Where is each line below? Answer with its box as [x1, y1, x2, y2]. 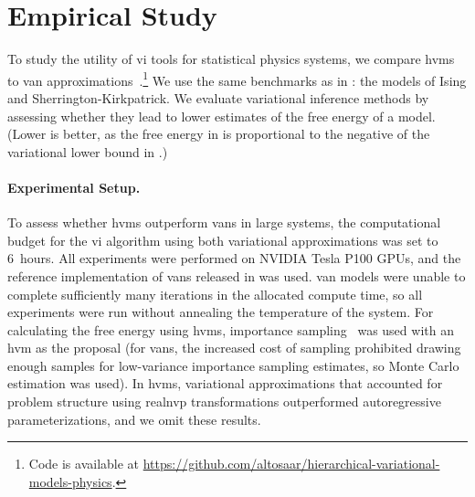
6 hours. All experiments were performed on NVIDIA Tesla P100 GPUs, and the [7, 248, 461, 268]
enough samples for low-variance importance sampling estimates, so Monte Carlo [7, 355, 459, 375]
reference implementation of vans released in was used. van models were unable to [7, 266, 466, 285]
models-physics [28, 471, 112, 491]
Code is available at [28, 454, 140, 473]
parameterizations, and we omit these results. [7, 409, 261, 428]
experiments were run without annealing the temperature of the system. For [7, 302, 434, 322]
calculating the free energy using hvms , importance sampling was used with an [7, 320, 454, 339]
